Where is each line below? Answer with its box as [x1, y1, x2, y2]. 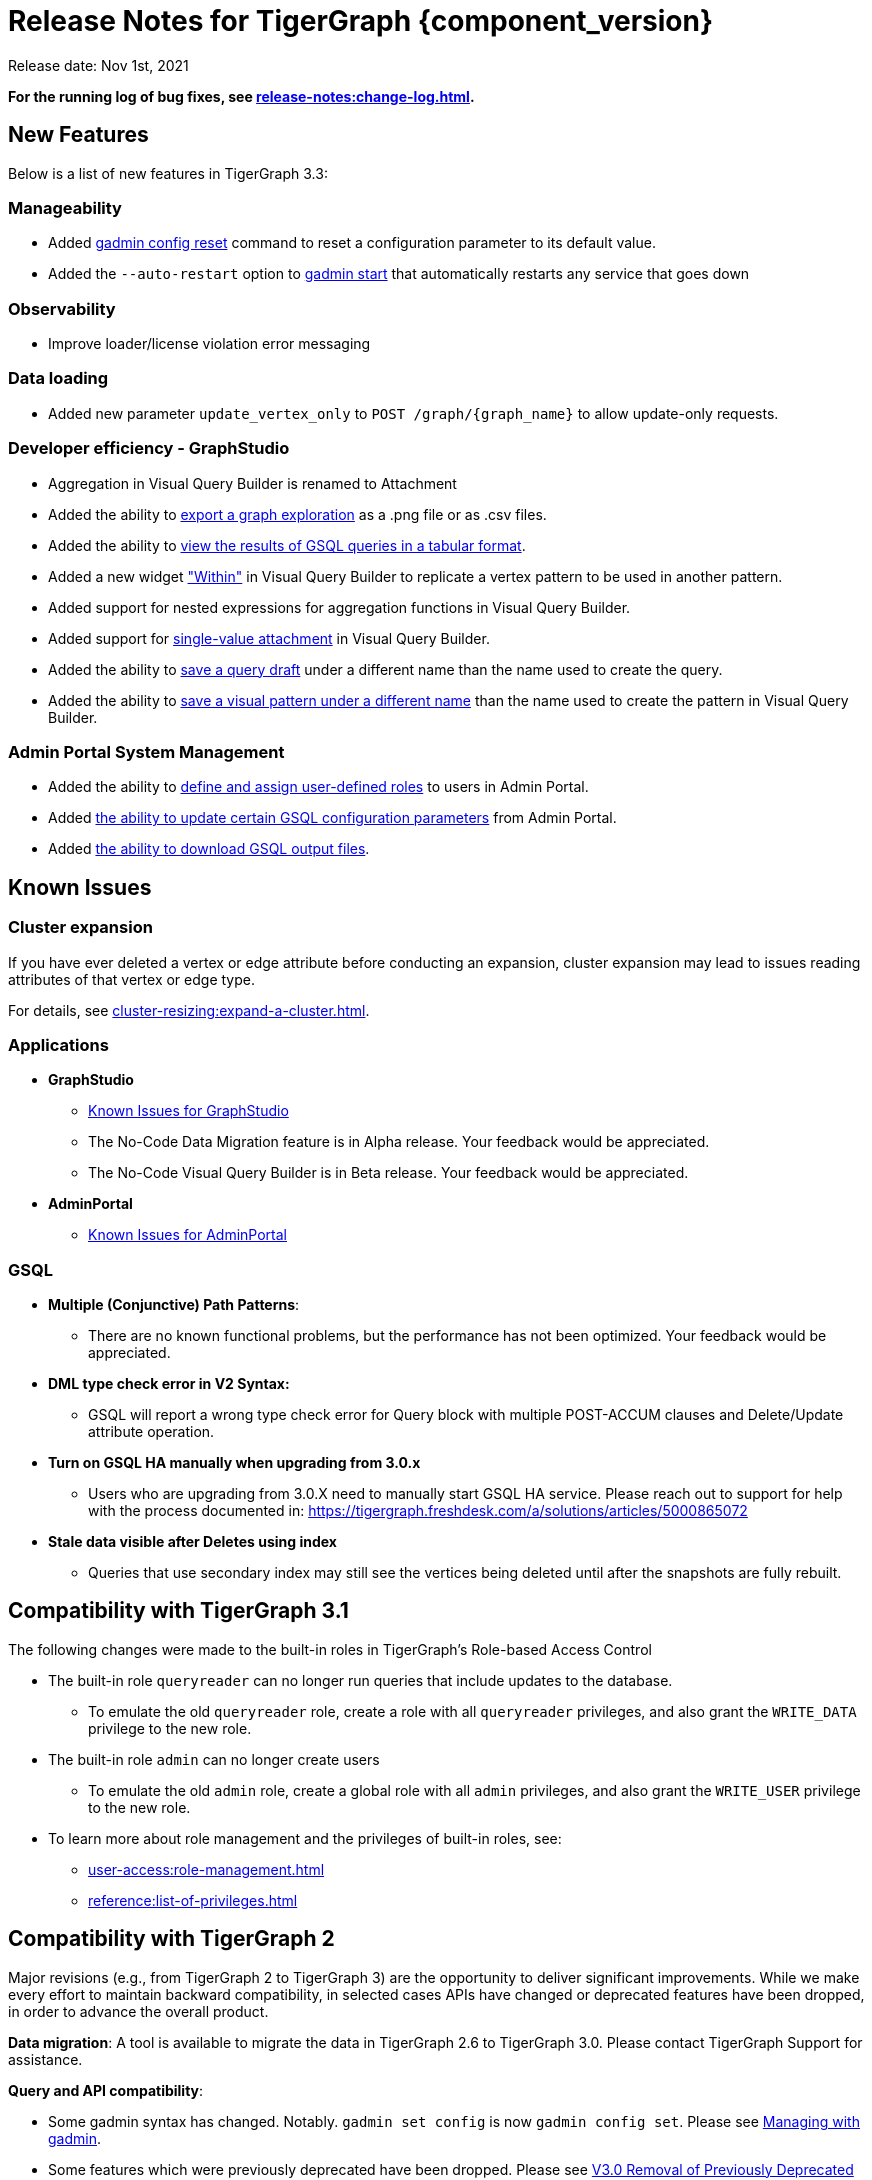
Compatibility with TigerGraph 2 [8, 1926, 335, 1952]
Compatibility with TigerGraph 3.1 [8, 1598, 349, 1624]
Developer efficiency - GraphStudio [8, 438, 290, 459]
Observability [8, 298, 116, 319]
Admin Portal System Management [8, 741, 285, 762]
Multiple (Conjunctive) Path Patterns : [48, 1296, 300, 1314]
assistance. [8, 2050, 83, 2068]
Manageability [8, 197, 122, 218]
